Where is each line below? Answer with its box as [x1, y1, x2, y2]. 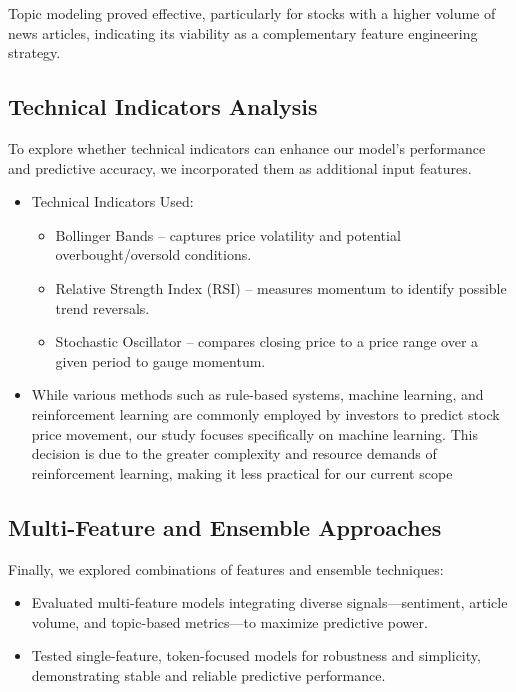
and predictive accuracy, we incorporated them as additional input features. [8, 157, 472, 178]
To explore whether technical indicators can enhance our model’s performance [8, 137, 486, 158]
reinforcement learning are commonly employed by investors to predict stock [31, 403, 500, 424]
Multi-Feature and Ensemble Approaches [8, 511, 442, 542]
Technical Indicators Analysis [8, 91, 318, 122]
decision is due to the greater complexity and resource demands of [31, 443, 437, 464]
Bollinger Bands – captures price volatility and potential [55, 224, 401, 245]
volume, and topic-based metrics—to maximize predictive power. [31, 611, 428, 632]
